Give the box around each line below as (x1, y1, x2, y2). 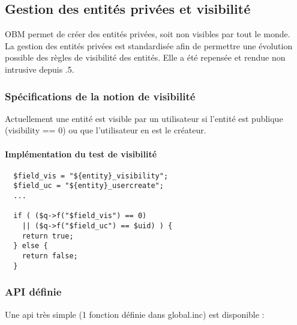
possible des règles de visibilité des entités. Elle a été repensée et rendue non (5, 51, 286, 64)
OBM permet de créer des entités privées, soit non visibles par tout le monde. (5, 28, 290, 40)
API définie (5, 284, 62, 299)
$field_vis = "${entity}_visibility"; (13, 171, 169, 180)
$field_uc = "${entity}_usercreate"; (13, 181, 164, 190)
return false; (22, 252, 78, 261)
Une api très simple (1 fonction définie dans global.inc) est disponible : (5, 308, 265, 320)
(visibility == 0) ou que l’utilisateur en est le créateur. (5, 124, 206, 136)
